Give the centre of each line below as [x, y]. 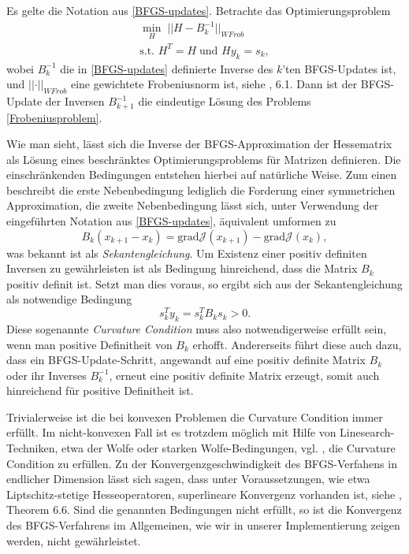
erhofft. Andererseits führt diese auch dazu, [297, 344]
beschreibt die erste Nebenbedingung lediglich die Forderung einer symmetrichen [201, 190]
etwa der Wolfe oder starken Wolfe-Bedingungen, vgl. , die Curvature [228, 448]
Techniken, [32, 448]
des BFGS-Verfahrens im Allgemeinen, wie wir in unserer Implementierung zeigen [203, 525]
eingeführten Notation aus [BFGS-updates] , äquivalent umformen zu [171, 221]
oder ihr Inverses [46, 375]
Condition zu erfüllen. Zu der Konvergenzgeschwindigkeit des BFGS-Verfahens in [202, 463]
